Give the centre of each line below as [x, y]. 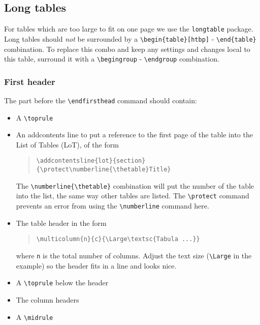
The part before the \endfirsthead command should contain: [101, 100]
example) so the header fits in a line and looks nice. [96, 265]
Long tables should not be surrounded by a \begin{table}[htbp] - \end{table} [130, 38]
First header [30, 81]
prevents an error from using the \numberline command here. [112, 206]
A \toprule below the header [62, 283]
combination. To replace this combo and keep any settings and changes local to [127, 49]
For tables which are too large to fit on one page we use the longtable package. [129, 29]
